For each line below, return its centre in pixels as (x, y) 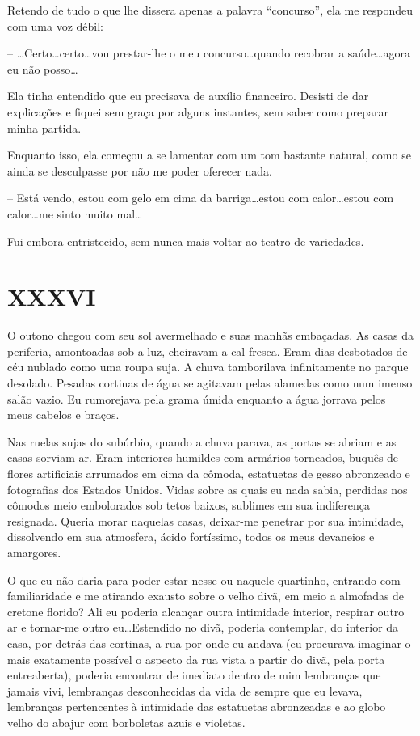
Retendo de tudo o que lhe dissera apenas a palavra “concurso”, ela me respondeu (210, 10)
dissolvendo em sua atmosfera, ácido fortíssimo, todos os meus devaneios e (191, 537)
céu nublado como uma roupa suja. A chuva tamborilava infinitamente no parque (208, 367)
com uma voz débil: (55, 25)
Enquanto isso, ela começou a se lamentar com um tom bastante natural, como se (209, 155)
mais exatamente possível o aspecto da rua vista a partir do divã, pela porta (196, 659)
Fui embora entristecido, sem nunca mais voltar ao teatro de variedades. (186, 241)
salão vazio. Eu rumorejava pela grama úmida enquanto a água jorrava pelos (197, 398)
